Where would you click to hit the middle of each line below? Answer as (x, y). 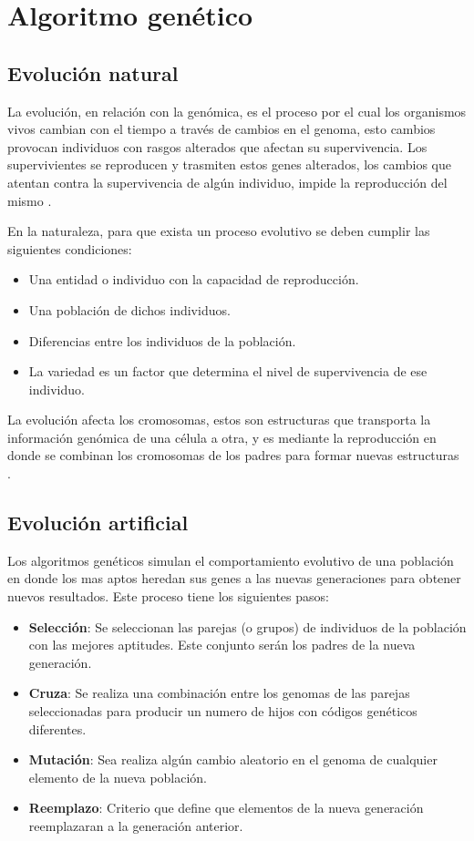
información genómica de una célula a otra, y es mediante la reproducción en (222, 437)
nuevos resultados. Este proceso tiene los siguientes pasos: (168, 596)
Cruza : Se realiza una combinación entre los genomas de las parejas (219, 693)
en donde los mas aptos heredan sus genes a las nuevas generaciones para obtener (234, 578)
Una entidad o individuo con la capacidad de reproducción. (194, 279)
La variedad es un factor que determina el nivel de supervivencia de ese (228, 371)
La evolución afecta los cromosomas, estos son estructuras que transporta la (219, 420)
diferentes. (57, 728)
